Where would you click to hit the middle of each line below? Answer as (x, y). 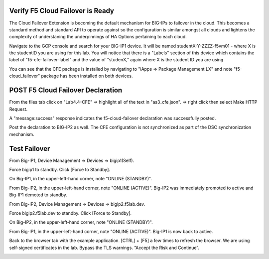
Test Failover (30, 149)
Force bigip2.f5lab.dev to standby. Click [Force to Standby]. (70, 213)
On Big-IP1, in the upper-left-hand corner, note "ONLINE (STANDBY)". (80, 179)
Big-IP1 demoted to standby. (38, 195)
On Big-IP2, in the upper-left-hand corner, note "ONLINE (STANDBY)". (81, 222)
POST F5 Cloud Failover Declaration (66, 90)
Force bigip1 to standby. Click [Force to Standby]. (60, 170)
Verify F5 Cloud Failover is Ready (62, 11)
